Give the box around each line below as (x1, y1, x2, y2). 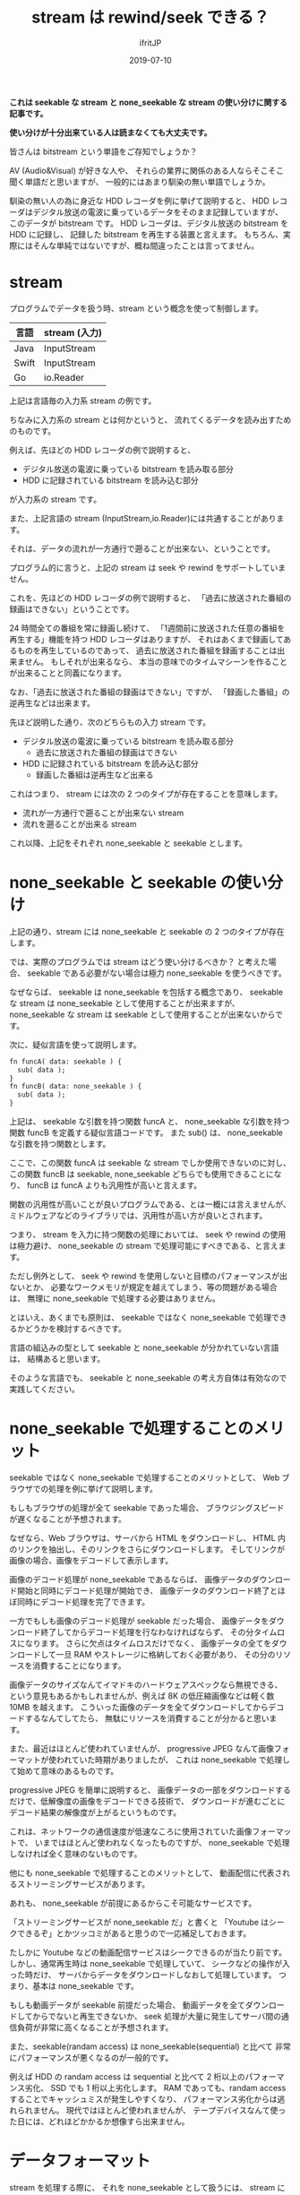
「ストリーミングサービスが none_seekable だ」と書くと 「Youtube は (9, 1917, 270, 1927)
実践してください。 (9, 1384, 81, 1395)
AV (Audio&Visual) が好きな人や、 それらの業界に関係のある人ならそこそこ (9, 165, 285, 176)
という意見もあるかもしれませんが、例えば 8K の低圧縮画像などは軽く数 (9, 1691, 275, 1701)
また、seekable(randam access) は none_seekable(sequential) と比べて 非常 (9, 2041, 291, 2052)
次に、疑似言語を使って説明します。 (9, 1039, 141, 1050)
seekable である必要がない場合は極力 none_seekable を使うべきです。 (26, 968, 287, 978)
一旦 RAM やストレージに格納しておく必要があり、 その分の (56, 1649, 276, 1659)
